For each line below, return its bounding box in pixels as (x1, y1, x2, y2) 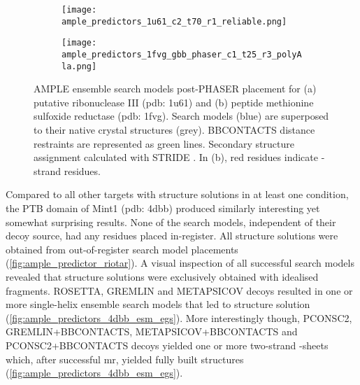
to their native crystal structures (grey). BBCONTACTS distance (34, 122, 315, 137)
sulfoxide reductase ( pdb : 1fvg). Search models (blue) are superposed (34, 108, 329, 123)
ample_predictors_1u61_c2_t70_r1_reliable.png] (62, 16, 287, 27)
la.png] (62, 61, 97, 71)
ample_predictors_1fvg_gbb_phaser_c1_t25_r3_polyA (62, 49, 302, 59)
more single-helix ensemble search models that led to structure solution (6, 297, 310, 311)
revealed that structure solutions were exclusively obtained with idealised (6, 269, 319, 283)
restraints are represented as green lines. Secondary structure (34, 136, 294, 150)
